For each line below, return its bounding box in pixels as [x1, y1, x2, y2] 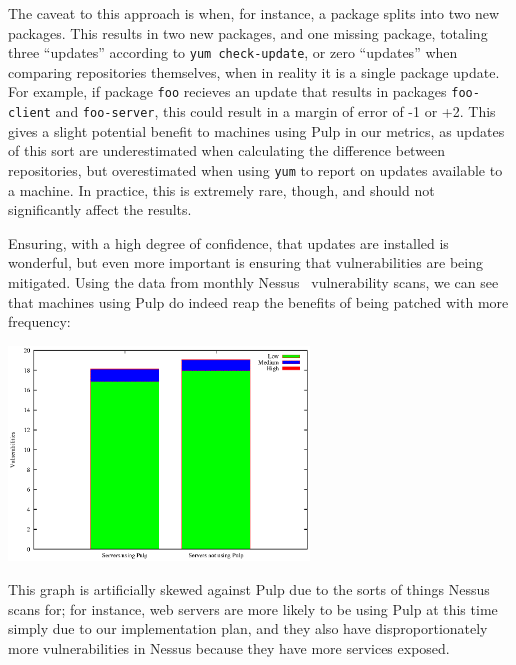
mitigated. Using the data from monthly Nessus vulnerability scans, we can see [8, 271, 499, 292]
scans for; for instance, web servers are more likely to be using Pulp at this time [8, 598, 498, 619]
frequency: [8, 311, 71, 332]
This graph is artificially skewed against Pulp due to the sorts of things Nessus [8, 579, 490, 600]
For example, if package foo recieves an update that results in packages [8, 81, 447, 102]
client [8, 106, 51, 121]
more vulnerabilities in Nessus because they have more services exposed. [8, 637, 450, 658]
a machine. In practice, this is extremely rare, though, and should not [8, 179, 435, 200]
